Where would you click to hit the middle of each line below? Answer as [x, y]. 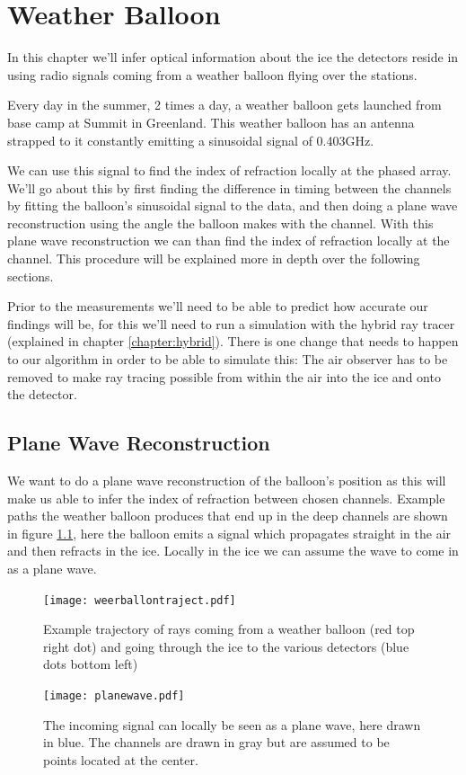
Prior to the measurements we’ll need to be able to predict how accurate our [218, 306]
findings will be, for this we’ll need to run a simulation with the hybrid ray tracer [231, 323]
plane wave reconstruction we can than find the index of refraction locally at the [229, 241]
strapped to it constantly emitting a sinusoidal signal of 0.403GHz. [191, 140]
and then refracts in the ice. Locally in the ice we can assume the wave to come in [233, 551]
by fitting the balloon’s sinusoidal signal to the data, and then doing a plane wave [233, 205]
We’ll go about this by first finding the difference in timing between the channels [229, 187]
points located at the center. [121, 759]
